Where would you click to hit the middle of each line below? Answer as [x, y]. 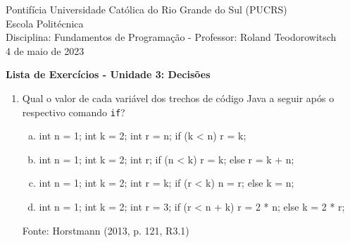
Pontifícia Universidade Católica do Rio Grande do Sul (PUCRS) [146, 9]
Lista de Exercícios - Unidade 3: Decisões [108, 74]
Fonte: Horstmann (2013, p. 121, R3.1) [106, 230]
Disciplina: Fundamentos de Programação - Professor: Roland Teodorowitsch [171, 37]
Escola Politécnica [45, 23]
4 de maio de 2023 [45, 50]
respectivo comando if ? [74, 112]
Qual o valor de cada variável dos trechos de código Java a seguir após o [178, 98]
